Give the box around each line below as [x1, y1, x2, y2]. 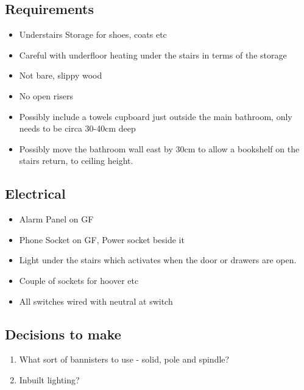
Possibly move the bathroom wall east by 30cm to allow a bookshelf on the [19, 142, 300, 155]
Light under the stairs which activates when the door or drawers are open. [19, 253, 297, 266]
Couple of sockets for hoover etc [19, 274, 139, 286]
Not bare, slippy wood [19, 69, 102, 82]
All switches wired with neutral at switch [19, 294, 173, 307]
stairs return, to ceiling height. [19, 154, 133, 167]
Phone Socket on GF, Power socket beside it [19, 233, 185, 246]
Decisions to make [5, 324, 121, 343]
